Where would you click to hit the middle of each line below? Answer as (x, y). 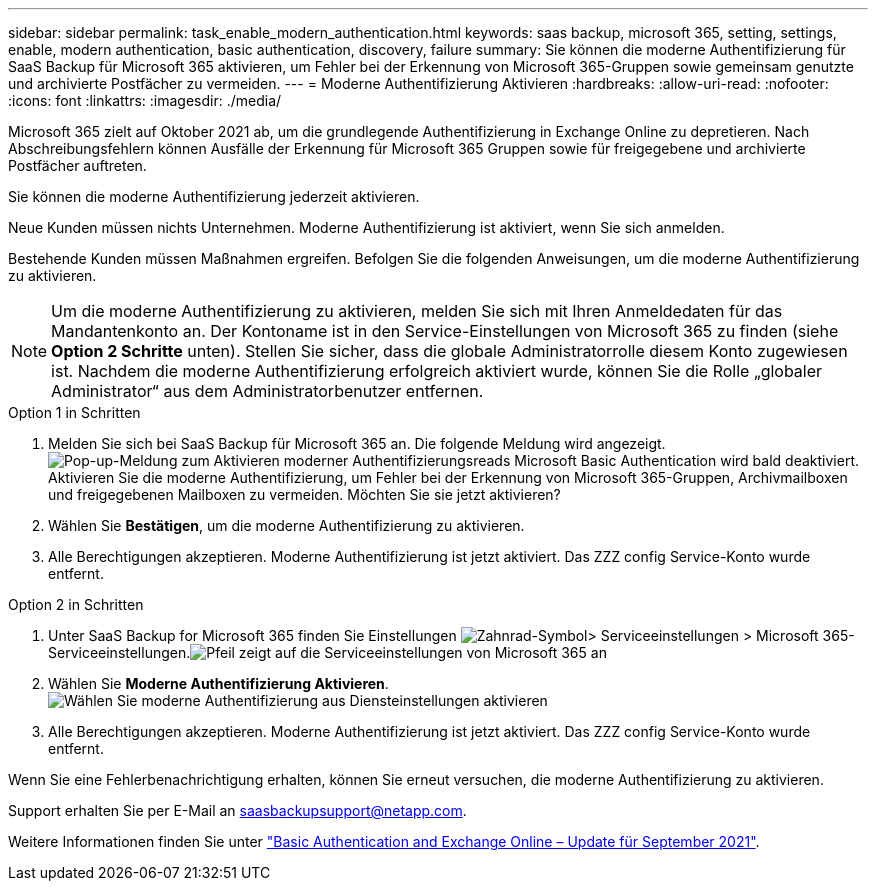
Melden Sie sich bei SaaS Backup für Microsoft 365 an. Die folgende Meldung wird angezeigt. (357, 443)
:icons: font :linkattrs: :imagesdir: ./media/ (145, 100)
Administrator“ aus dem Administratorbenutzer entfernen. (267, 391)
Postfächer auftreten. (77, 165)
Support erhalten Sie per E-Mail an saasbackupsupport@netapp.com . (237, 810)
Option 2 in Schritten (76, 604)
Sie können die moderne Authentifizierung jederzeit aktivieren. (214, 196)
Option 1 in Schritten (74, 412)
